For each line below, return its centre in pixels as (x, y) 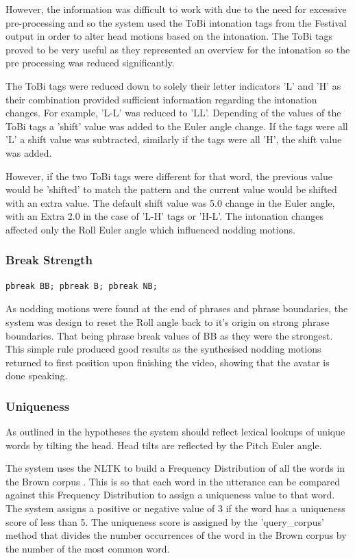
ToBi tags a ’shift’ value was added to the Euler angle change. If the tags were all (177, 126)
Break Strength (49, 260)
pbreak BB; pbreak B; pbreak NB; (82, 286)
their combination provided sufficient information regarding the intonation (161, 99)
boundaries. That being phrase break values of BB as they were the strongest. (169, 335)
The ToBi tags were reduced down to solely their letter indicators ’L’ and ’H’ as (173, 85)
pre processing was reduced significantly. (90, 63)
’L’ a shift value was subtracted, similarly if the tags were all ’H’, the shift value (174, 139)
